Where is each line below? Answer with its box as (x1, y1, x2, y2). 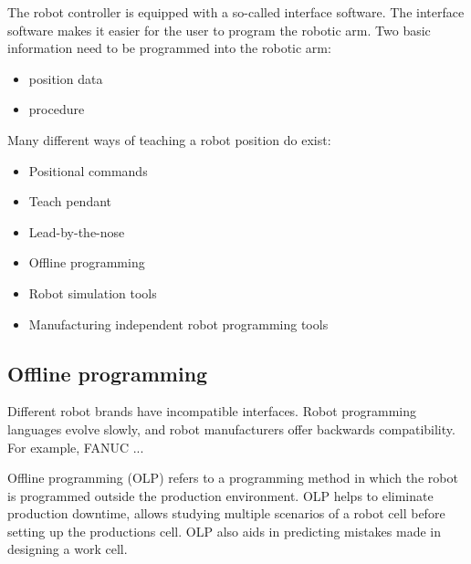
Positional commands (28, 161, 148, 180)
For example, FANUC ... (7, 437, 144, 456)
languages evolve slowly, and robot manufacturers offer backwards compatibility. (7, 419, 455, 438)
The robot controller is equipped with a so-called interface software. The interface (7, 3, 465, 21)
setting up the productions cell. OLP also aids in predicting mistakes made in (7, 521, 441, 540)
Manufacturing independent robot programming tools (28, 314, 329, 333)
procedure (28, 99, 85, 119)
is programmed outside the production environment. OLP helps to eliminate (7, 486, 434, 505)
